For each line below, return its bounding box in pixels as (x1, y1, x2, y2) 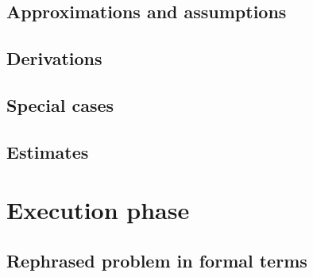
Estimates (6, 139, 89, 164)
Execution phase (6, 194, 190, 226)
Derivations (6, 46, 102, 71)
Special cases (6, 92, 114, 117)
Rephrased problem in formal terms (6, 248, 307, 272)
